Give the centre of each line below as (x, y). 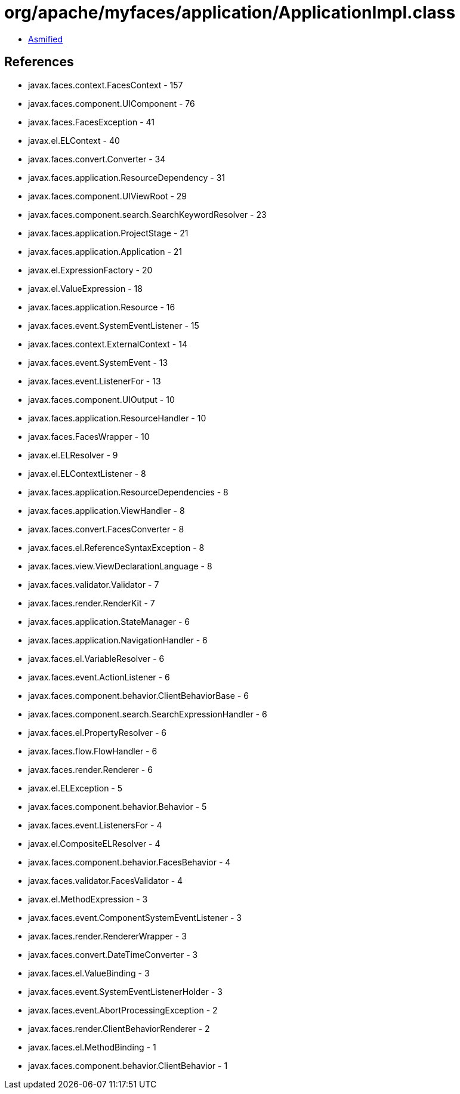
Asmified (46, 39)
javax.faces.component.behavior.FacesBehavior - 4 (129, 862)
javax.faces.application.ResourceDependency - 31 (126, 177)
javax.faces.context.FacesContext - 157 (106, 85)
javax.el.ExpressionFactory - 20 (90, 270)
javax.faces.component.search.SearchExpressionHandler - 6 (148, 714)
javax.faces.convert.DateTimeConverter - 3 (113, 954)
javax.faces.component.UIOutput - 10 (101, 399)
